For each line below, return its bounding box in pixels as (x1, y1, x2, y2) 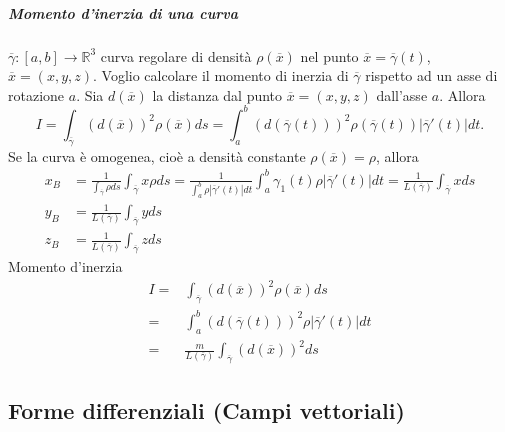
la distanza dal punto (152, 84, 283, 105)
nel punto (300, 45, 359, 66)
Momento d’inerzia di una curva (8, 2, 239, 23)
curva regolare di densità (100, 45, 252, 66)
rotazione (8, 84, 65, 105)
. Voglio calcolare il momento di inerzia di (93, 65, 349, 86)
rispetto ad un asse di (365, 65, 498, 86)
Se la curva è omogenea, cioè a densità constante (8, 145, 306, 166)
